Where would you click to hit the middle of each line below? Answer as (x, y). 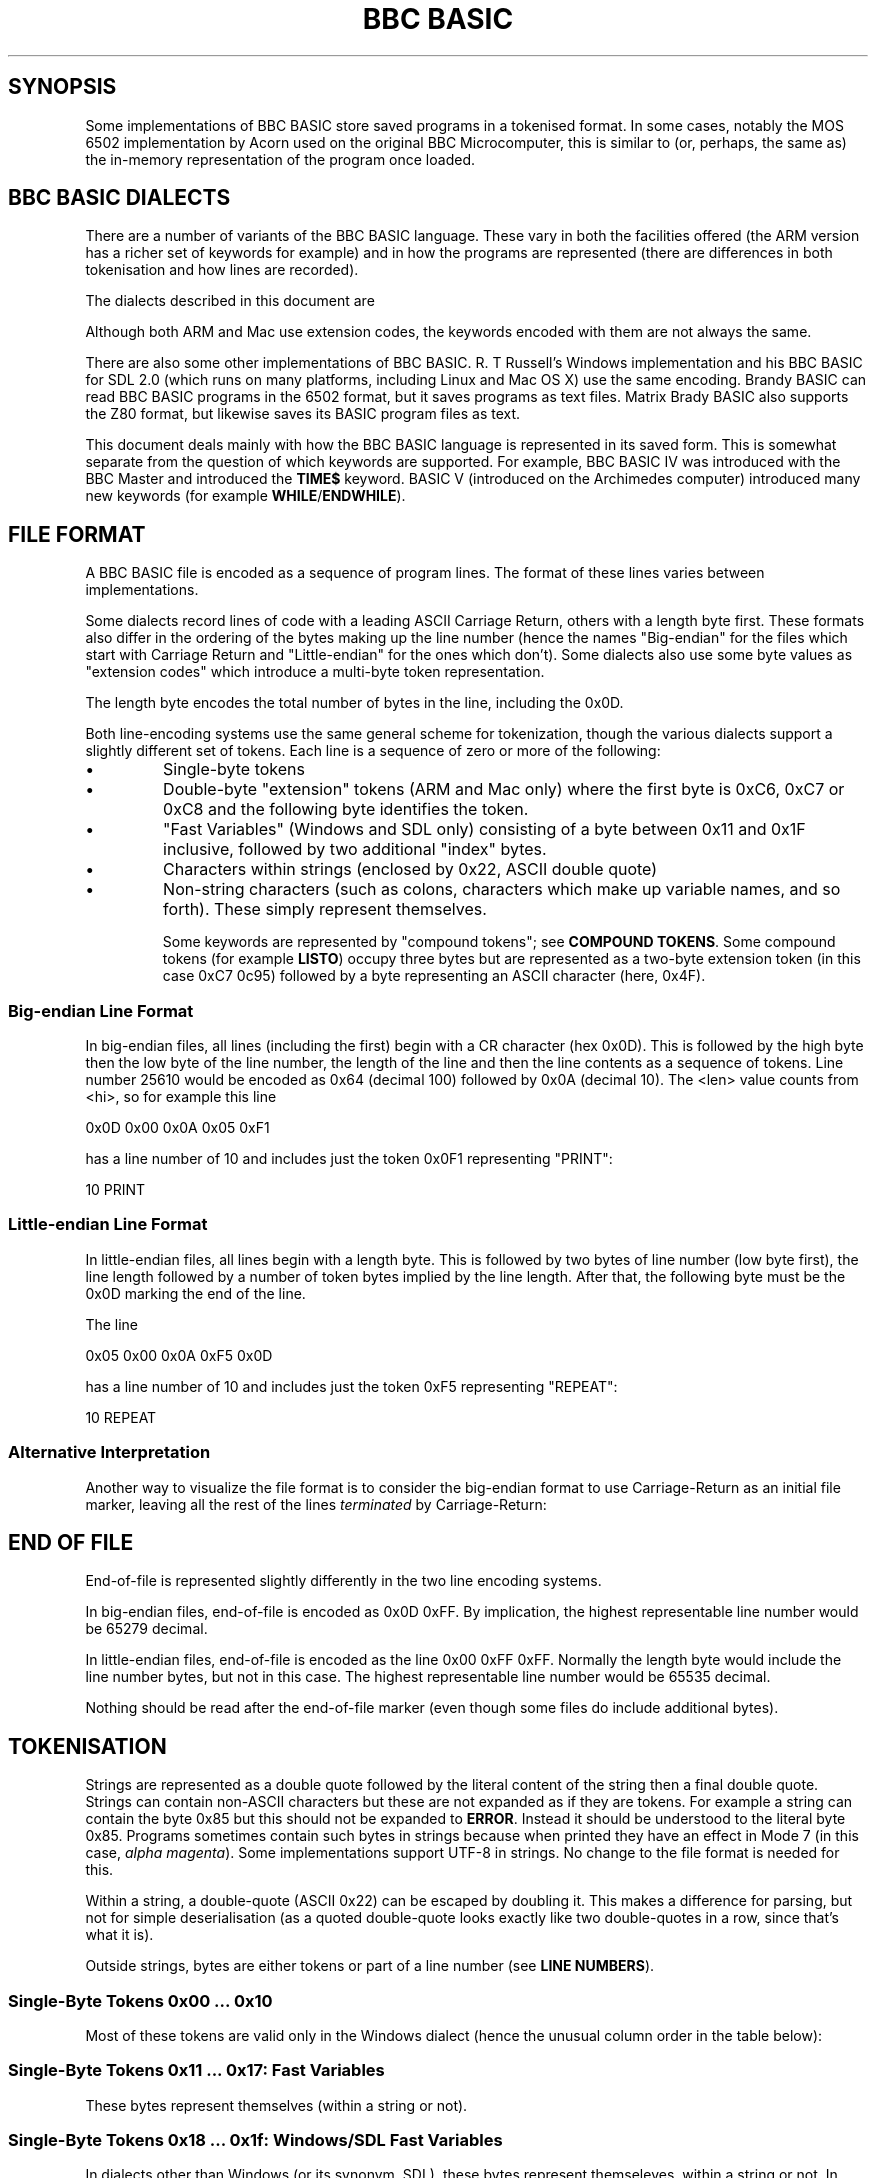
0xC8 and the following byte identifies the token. (346, 809)
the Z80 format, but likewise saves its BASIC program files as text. (303, 414)
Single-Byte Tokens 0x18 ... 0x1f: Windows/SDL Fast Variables (255, 2140)
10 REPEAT (121, 1417)
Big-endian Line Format (101, 1010)
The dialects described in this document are (230, 301)
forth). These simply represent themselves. (325, 909)
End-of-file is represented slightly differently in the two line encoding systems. (343, 1581)
